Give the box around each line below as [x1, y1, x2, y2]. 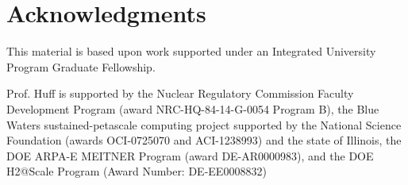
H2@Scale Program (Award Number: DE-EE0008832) [6, 163, 267, 179]
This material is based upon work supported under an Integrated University [6, 43, 376, 60]
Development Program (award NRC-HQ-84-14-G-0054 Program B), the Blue [6, 100, 379, 117]
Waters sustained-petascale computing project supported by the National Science [6, 116, 402, 133]
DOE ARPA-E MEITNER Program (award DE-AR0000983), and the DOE [6, 147, 374, 164]
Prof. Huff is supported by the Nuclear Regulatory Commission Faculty [6, 85, 354, 102]
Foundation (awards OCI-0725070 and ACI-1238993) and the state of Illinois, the [6, 132, 402, 148]
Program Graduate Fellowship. [6, 58, 156, 75]
